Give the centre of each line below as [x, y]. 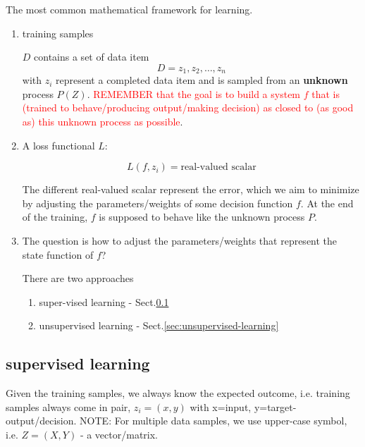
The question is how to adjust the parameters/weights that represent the [180, 240]
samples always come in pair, [68, 406]
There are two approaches [78, 278]
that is [326, 93]
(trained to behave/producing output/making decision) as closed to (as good [188, 108]
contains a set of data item [92, 57]
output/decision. [41, 421]
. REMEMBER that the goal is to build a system [194, 93]
